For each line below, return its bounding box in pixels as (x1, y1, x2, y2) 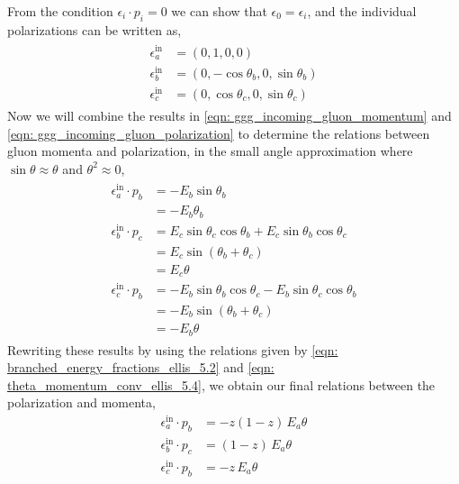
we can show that (171, 2, 267, 20)
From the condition (7, 2, 113, 20)
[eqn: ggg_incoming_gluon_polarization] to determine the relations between (7, 123, 430, 142)
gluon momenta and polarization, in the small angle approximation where (7, 142, 413, 160)
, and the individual (307, 2, 417, 20)
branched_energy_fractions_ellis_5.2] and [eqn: (7, 358, 274, 377)
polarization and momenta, (7, 393, 156, 412)
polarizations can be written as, (7, 20, 182, 39)
